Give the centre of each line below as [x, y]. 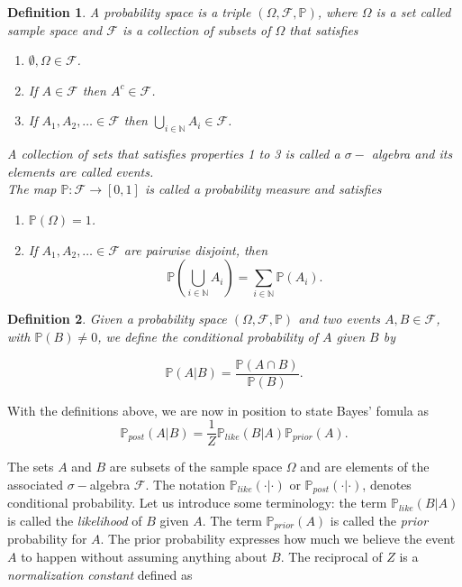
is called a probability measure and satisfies [263, 189]
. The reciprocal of [331, 557]
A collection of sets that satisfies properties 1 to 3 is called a [174, 154]
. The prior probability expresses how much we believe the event [278, 539]
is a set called [413, 12]
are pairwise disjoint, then [196, 249]
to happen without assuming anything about [144, 557]
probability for [47, 539]
